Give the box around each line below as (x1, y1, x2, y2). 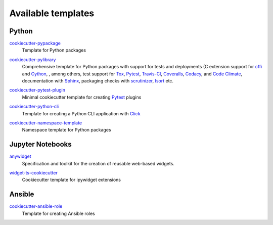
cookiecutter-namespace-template (9, 119, 82, 126)
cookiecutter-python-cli (9, 104, 59, 110)
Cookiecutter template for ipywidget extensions (22, 177, 121, 183)
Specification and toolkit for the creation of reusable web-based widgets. (22, 160, 174, 166)
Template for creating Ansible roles (22, 210, 96, 216)
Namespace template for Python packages (22, 127, 111, 133)
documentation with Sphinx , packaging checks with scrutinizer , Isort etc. (22, 78, 174, 84)
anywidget (9, 153, 31, 159)
